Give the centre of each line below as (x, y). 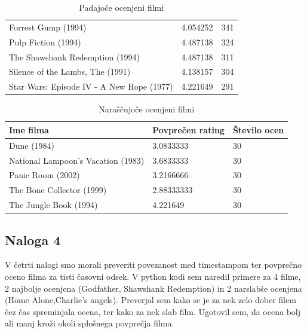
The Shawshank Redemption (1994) (74, 56)
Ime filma (29, 129)
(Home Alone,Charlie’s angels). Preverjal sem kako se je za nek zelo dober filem (151, 300)
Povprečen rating (188, 129)
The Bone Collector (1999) (58, 190)
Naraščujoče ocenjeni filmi (147, 109)
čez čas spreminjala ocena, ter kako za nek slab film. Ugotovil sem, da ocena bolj (153, 311)
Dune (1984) (32, 145)
